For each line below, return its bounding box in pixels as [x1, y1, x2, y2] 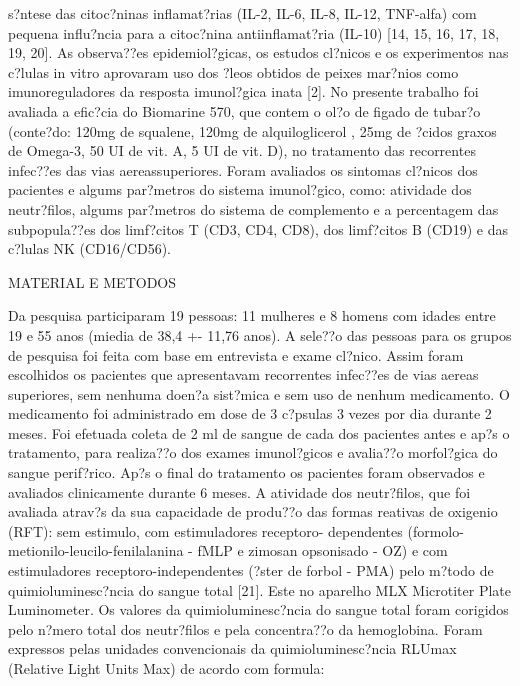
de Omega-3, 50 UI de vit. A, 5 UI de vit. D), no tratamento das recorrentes [8, 140, 476, 161]
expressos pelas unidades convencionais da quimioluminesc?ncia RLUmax [8, 638, 457, 659]
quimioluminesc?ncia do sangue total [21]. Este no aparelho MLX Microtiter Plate [8, 579, 512, 600]
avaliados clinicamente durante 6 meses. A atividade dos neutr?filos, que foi [8, 481, 471, 502]
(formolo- [407, 520, 464, 541]
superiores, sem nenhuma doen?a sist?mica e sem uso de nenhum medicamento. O [8, 383, 510, 404]
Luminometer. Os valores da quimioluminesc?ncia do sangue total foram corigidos [8, 599, 509, 620]
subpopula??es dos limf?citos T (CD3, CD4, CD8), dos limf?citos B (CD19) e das [8, 218, 509, 239]
